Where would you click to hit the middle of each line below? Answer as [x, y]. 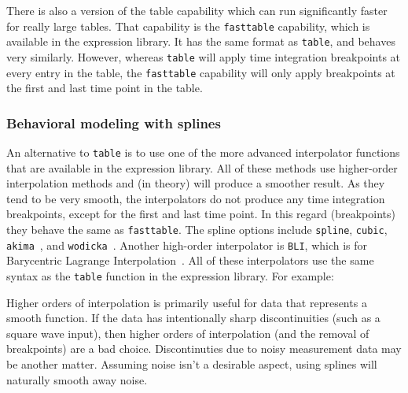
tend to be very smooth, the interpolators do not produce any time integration [196, 198]
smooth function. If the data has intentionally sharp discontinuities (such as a [193, 318]
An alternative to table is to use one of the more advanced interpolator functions [203, 152]
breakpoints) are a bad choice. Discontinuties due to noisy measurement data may [204, 349]
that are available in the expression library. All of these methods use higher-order [202, 167]
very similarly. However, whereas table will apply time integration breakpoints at [204, 56]
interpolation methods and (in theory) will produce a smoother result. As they [196, 183]
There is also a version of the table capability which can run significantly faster [197, 10]
